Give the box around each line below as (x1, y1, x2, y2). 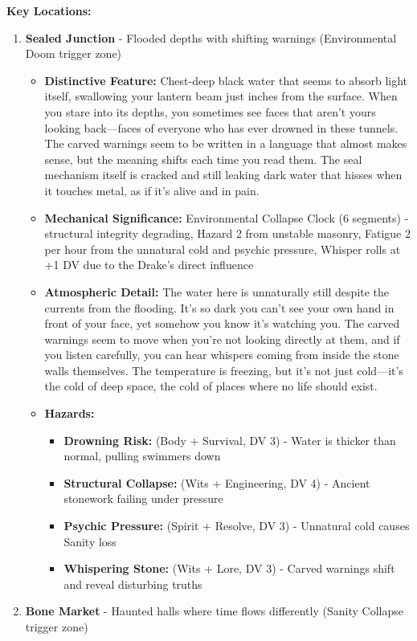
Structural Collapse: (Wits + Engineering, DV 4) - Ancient (63, 474, 370, 491)
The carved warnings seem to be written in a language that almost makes (44, 135, 407, 152)
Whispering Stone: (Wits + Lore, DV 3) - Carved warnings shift (63, 560, 395, 577)
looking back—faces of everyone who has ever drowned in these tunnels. (44, 119, 399, 136)
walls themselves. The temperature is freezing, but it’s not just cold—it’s (44, 361, 403, 378)
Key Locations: (6, 2, 92, 18)
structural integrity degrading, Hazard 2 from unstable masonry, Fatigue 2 (44, 225, 411, 242)
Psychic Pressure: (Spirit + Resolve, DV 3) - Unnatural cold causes (63, 517, 410, 534)
